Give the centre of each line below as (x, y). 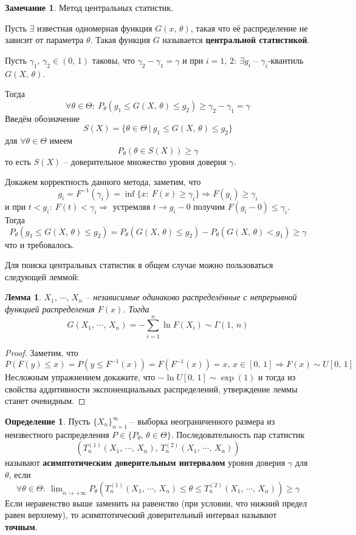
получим (209, 206)
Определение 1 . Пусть (48, 421)
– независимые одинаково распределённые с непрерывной (191, 297)
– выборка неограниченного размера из (203, 421)
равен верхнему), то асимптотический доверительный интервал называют (141, 515)
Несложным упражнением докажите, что (80, 377)
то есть (18, 161)
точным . (21, 526)
